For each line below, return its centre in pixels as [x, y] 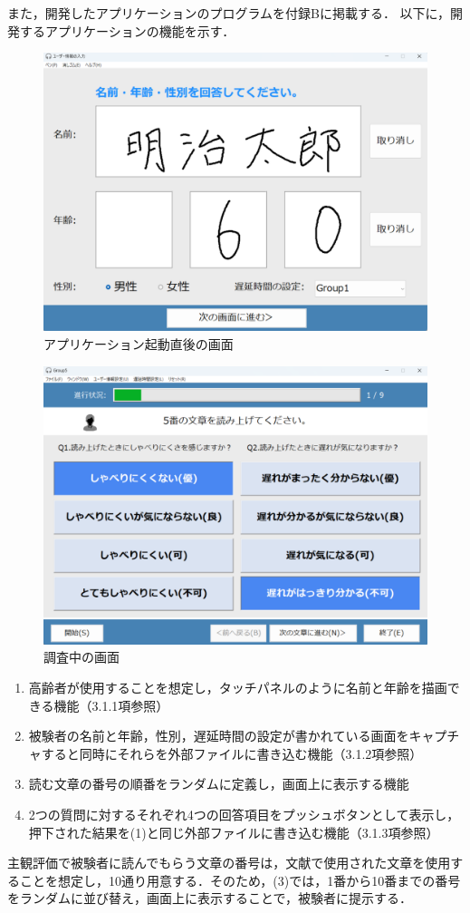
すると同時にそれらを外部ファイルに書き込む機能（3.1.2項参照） [232, 753]
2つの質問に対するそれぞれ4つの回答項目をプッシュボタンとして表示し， [244, 814]
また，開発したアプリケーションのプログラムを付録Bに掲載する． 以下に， [229, 13]
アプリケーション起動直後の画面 [139, 344]
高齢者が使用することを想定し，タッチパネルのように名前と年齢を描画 [238, 688]
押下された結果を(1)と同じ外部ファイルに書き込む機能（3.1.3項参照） [234, 832]
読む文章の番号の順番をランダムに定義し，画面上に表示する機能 [219, 784]
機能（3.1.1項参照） [111, 705]
